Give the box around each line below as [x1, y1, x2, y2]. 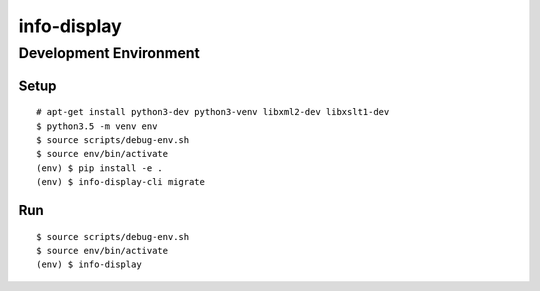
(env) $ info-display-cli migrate [36, 176, 205, 188]
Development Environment [18, 44, 200, 62]
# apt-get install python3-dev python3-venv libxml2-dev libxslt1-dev [36, 106, 390, 118]
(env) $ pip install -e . [36, 162, 164, 174]
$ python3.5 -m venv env [36, 120, 158, 132]
